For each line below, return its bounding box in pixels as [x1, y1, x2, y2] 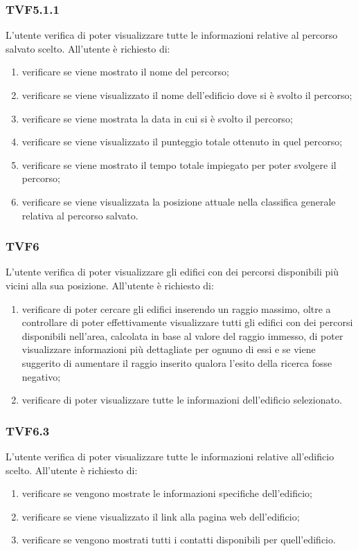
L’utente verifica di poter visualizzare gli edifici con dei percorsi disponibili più [6, 264, 339, 279]
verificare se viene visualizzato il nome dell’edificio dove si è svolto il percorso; [21, 88, 352, 102]
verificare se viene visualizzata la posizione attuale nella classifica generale [21, 194, 336, 208]
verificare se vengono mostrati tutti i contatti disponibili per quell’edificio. [21, 532, 336, 547]
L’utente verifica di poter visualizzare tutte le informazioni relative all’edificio [6, 449, 334, 463]
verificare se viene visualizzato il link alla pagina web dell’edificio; [21, 509, 300, 523]
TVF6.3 [6, 422, 50, 439]
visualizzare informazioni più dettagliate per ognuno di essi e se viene [21, 342, 316, 356]
